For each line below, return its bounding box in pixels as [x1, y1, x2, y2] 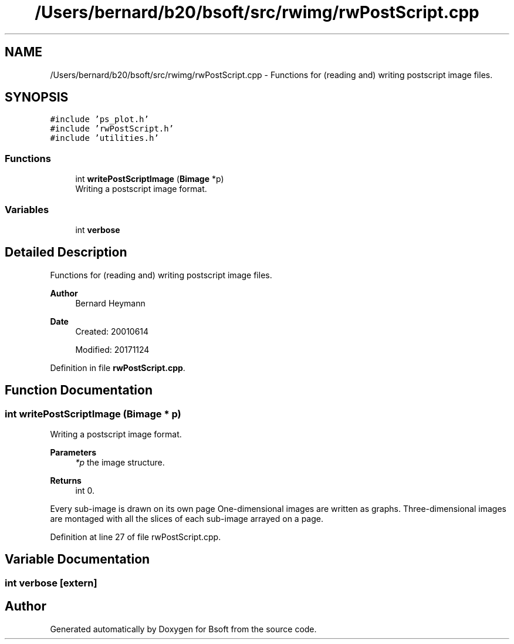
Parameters [50, 447, 97, 457]
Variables [5, 203, 49, 215]
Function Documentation [5, 383, 153, 398]
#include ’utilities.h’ [50, 133, 159, 143]
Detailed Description [5, 245, 127, 260]
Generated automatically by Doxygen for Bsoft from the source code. [50, 623, 317, 634]
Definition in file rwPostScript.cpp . [50, 362, 185, 373]
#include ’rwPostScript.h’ [50, 124, 174, 134]
